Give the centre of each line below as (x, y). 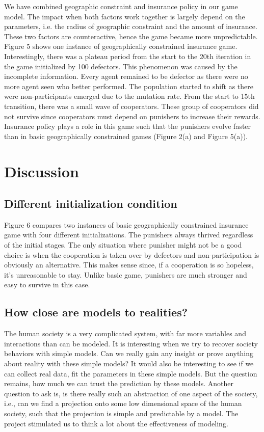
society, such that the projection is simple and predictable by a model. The (121, 413)
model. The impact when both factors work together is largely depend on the (125, 16)
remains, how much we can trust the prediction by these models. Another (119, 383)
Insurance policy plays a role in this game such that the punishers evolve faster (128, 126)
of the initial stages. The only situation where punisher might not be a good (123, 245)
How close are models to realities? (96, 312)
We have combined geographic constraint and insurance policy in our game (121, 6)
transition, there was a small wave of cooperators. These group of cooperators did (131, 106)
